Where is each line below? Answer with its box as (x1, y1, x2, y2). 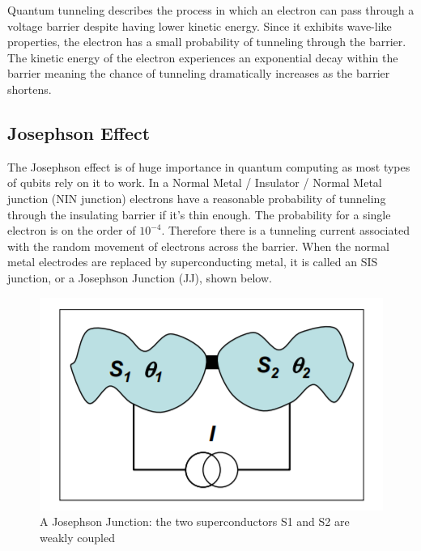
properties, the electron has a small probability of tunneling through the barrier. (7, 33, 406, 50)
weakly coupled (40, 528, 115, 545)
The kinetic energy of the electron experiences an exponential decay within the (7, 49, 398, 66)
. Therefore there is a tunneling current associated (161, 222, 410, 239)
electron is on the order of (7, 222, 136, 239)
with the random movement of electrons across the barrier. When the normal (7, 237, 389, 254)
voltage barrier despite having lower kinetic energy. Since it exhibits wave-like (7, 17, 392, 34)
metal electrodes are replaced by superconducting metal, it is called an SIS (7, 253, 378, 270)
